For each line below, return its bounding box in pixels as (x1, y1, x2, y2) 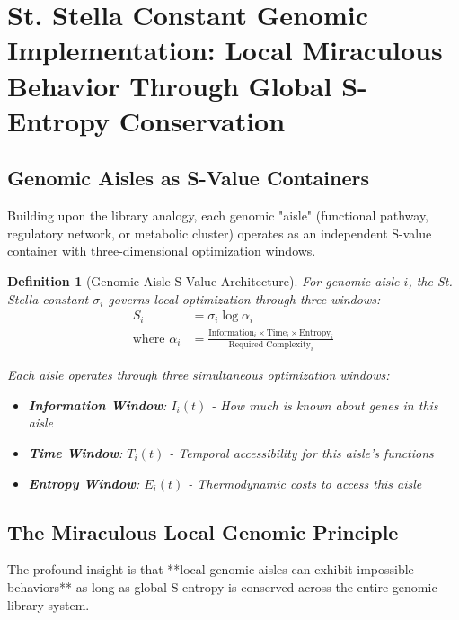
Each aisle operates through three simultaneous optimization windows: (7, 365, 390, 384)
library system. (7, 595, 90, 614)
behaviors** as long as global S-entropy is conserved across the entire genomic (7, 577, 437, 596)
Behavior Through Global (7, 67, 332, 103)
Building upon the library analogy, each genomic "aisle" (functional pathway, (7, 206, 428, 225)
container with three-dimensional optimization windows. (7, 241, 316, 260)
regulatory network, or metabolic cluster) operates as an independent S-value (7, 223, 432, 242)
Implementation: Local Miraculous (7, 31, 443, 68)
